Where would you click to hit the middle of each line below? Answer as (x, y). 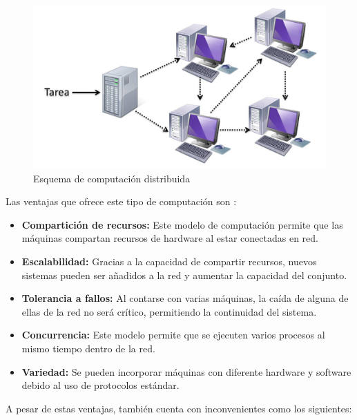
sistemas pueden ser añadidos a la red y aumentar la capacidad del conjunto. (184, 275)
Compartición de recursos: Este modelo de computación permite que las (182, 224)
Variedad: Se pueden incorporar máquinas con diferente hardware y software (186, 371)
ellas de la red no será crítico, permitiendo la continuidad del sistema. (169, 311)
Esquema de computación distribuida (112, 178)
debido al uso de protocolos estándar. (100, 385)
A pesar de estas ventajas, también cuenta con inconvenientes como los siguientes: (179, 408)
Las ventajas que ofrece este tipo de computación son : (121, 201)
